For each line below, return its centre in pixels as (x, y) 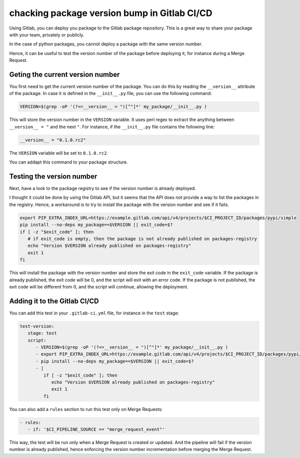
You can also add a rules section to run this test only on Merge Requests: (86, 409)
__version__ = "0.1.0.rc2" (53, 140)
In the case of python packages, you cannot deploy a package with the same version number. (106, 44)
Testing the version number (53, 176)
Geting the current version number (64, 74)
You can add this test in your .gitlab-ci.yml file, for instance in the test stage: (94, 313)
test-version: (37, 326)
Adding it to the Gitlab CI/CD (54, 301)
